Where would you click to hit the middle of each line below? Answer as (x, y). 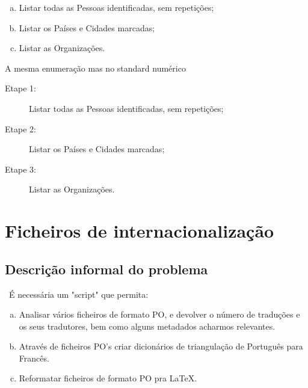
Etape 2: (20, 128)
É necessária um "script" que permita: (79, 294)
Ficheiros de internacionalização (140, 231)
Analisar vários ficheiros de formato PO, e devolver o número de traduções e (159, 314)
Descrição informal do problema (106, 269)
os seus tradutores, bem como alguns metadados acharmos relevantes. (147, 326)
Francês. (34, 358)
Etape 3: (20, 169)
